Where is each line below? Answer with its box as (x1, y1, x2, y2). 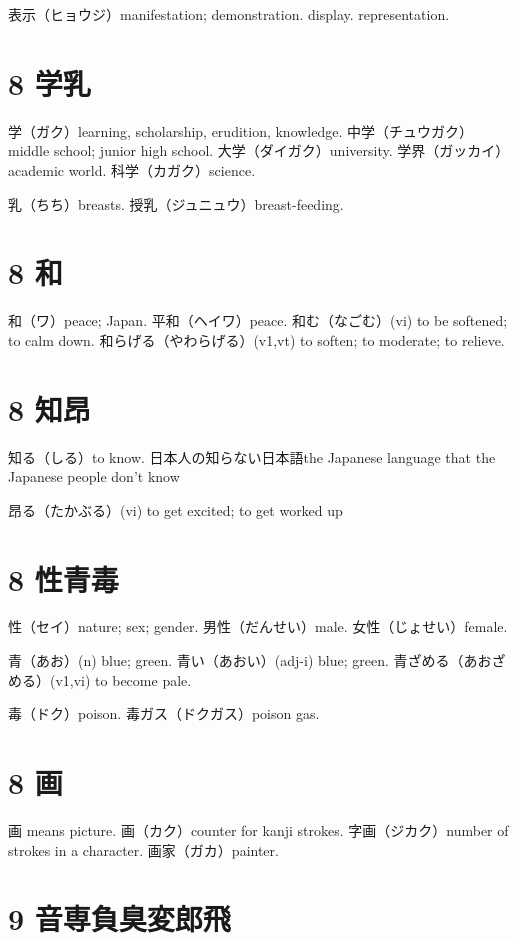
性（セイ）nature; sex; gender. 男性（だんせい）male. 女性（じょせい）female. (8, 616, 508, 637)
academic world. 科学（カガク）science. (8, 159, 256, 180)
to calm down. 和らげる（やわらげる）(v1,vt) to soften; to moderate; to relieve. (8, 329, 505, 350)
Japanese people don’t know (8, 466, 180, 487)
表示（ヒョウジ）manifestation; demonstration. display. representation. (8, 4, 450, 24)
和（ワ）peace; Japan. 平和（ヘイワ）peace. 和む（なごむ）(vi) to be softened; (8, 310, 508, 331)
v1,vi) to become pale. (55, 669, 192, 690)
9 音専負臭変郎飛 (8, 898, 231, 939)
